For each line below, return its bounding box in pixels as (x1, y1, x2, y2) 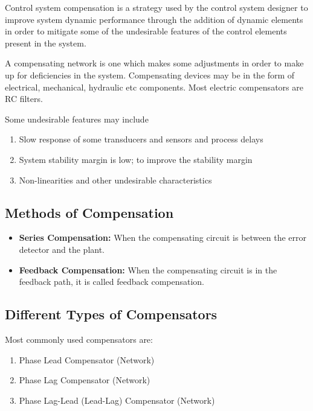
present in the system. (5, 36, 86, 49)
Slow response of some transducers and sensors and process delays (19, 133, 263, 145)
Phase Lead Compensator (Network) (19, 353, 155, 366)
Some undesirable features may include (5, 112, 149, 125)
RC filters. (5, 92, 43, 105)
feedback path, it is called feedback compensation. (19, 275, 205, 288)
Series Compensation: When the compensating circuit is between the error (19, 231, 306, 244)
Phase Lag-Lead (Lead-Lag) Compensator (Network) (19, 393, 215, 406)
